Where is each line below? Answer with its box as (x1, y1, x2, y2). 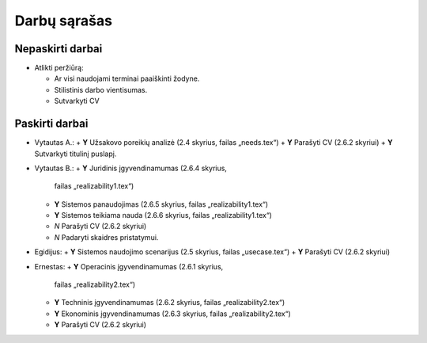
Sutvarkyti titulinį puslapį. (34, 149, 117, 158)
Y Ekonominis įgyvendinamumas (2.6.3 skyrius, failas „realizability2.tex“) (54, 309, 292, 318)
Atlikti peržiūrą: (34, 63, 84, 73)
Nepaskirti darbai (14, 42, 103, 55)
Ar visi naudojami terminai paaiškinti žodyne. (54, 74, 200, 83)
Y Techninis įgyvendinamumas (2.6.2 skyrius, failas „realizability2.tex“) (54, 298, 285, 307)
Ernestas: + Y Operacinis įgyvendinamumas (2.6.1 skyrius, (34, 261, 224, 271)
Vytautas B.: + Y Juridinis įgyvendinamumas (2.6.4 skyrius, (34, 163, 227, 173)
